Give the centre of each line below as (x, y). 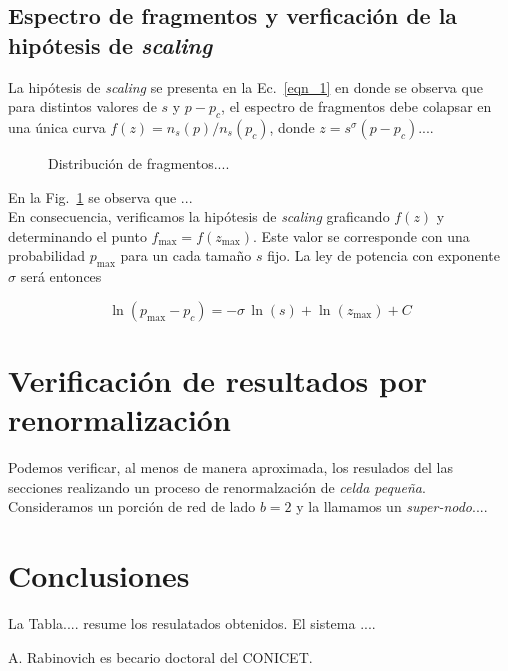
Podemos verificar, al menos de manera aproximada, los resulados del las (230, 467)
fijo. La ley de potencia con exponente (383, 255)
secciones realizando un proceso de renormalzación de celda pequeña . (217, 486)
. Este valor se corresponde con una (361, 235)
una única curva (57, 126)
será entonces (61, 276)
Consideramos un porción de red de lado (132, 506)
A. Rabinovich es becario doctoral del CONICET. (160, 656)
